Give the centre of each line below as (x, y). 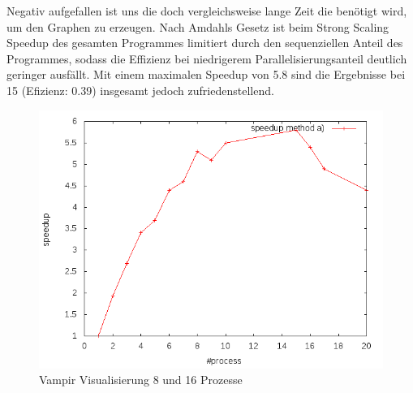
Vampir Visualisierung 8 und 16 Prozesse (141, 380)
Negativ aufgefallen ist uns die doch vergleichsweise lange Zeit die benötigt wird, (207, 11)
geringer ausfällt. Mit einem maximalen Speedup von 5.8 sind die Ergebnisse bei (206, 74)
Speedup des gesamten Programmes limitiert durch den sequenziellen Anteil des (205, 43)
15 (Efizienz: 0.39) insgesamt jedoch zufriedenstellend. (140, 90)
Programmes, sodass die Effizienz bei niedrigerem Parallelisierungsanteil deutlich (207, 58)
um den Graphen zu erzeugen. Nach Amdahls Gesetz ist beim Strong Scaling (198, 26)
